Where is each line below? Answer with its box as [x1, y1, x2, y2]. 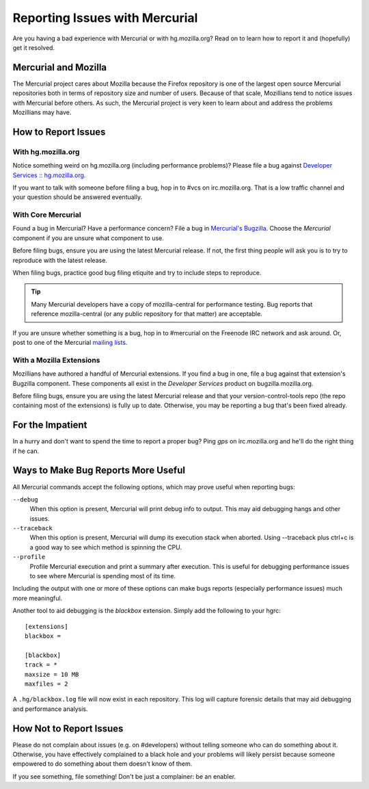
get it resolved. [12, 43, 55, 51]
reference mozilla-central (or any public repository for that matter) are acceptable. [31, 310, 262, 318]
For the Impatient [12, 419, 87, 431]
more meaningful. [12, 594, 63, 602]
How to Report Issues [12, 126, 106, 138]
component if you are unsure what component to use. [12, 233, 164, 242]
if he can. [12, 447, 40, 455]
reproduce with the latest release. [12, 256, 107, 264]
